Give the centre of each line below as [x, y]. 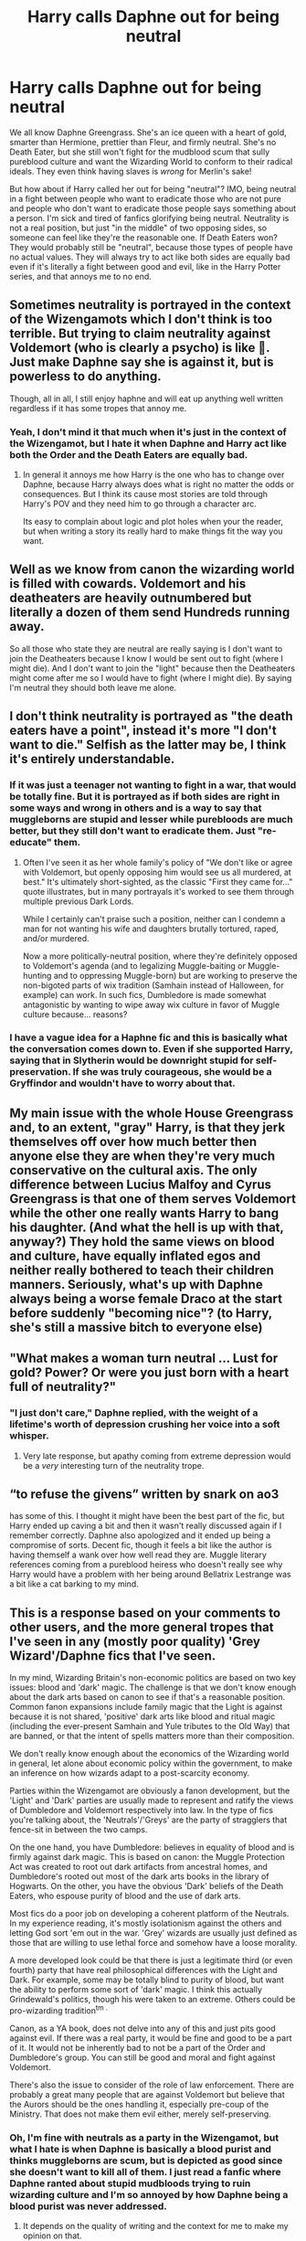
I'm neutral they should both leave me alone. [93, 687]
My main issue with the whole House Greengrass [152, 1113]
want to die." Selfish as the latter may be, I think [148, 745]
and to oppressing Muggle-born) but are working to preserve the [176, 975]
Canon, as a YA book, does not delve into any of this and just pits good [142, 2028]
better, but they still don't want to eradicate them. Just [132, 831]
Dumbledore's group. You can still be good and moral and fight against [142, 2057]
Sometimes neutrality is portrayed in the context [150, 305]
